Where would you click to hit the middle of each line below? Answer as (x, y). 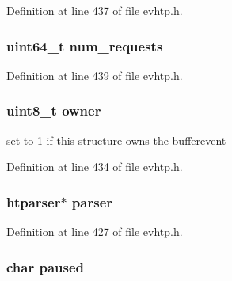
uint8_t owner (54, 110)
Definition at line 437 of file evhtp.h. (95, 10)
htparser (34, 201)
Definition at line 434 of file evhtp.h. (95, 167)
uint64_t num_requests (85, 46)
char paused (46, 266)
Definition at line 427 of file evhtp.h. (95, 232)
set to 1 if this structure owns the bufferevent (116, 140)
